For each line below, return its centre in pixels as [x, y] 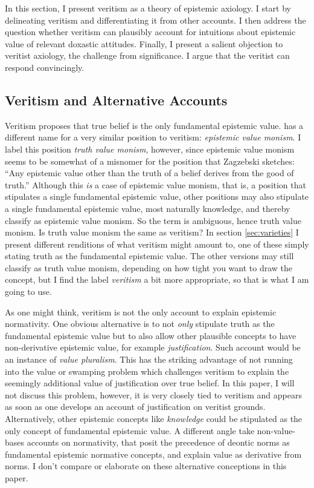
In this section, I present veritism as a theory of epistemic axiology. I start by [148, 8]
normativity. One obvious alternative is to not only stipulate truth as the [140, 324]
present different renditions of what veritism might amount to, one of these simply [157, 244]
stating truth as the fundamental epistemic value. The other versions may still [149, 256]
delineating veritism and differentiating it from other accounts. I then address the [155, 20]
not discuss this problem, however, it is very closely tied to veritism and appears [153, 394]
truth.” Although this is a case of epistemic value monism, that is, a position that [155, 184]
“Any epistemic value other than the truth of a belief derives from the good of [149, 173]
